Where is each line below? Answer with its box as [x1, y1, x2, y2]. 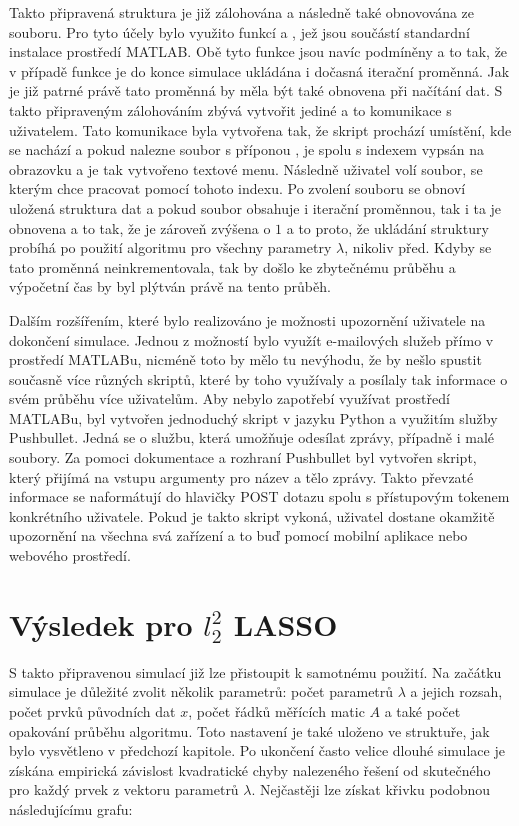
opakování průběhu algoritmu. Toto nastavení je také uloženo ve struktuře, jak [9, 720, 490, 741]
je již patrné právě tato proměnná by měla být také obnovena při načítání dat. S [9, 80, 503, 101]
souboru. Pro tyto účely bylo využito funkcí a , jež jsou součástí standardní [9, 21, 470, 42]
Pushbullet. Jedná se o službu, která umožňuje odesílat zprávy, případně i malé [9, 427, 495, 448]
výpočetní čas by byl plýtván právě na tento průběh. [9, 276, 331, 297]
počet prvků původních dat [9, 700, 176, 721]
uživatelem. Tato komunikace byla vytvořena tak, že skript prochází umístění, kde [9, 119, 512, 140]
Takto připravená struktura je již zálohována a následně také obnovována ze [9, 2, 475, 22]
